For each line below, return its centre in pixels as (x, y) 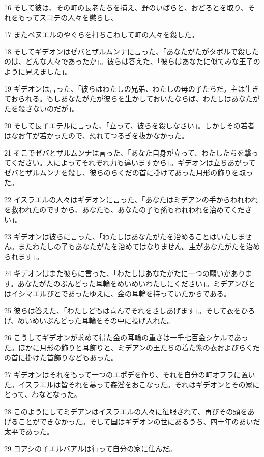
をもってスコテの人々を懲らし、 (64, 17)
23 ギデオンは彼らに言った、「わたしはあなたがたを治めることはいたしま (125, 236)
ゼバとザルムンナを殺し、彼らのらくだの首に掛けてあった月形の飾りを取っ (129, 172)
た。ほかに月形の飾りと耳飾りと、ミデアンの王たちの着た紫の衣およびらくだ (132, 347)
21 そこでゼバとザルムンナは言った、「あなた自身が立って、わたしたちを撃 (128, 152)
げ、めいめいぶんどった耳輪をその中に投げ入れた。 (89, 320)
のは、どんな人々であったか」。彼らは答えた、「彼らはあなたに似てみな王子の (132, 61)
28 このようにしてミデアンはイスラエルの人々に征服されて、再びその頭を (126, 411)
